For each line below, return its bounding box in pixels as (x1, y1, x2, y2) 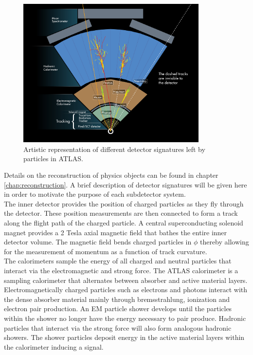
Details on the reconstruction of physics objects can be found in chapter (4, 170, 218, 180)
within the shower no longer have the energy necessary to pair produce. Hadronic (4, 313, 246, 323)
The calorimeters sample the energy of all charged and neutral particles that (4, 256, 232, 266)
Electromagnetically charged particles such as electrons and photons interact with (4, 284, 248, 295)
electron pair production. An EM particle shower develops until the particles (4, 303, 232, 314)
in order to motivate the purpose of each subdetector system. (4, 189, 186, 199)
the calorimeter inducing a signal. (4, 341, 104, 352)
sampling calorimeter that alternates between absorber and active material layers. (4, 275, 248, 285)
